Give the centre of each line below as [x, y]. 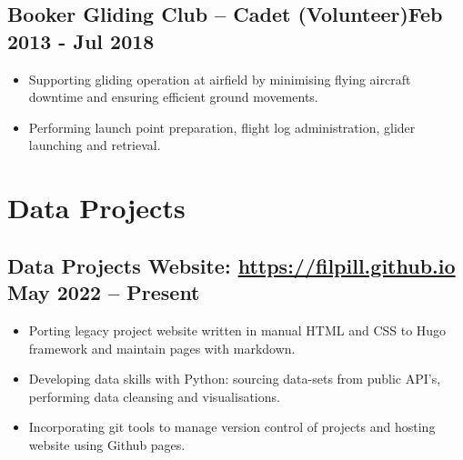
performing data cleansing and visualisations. [154, 396]
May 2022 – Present [104, 292]
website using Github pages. [107, 444]
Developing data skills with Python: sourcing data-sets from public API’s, [235, 379]
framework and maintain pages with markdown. [162, 348]
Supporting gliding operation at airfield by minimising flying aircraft [220, 79]
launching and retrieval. [95, 145]
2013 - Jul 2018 [81, 40]
